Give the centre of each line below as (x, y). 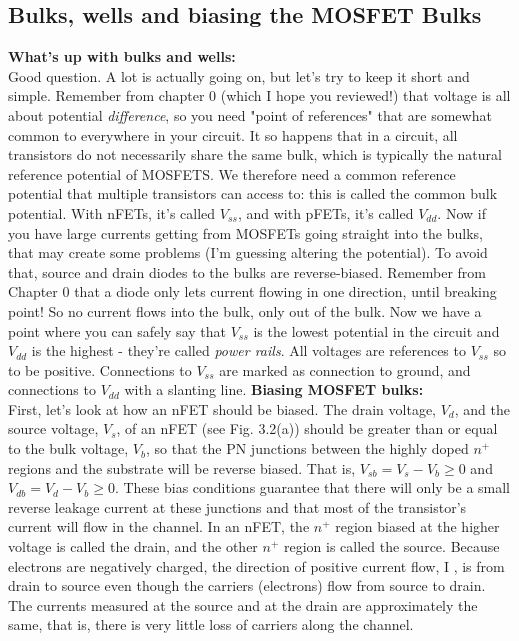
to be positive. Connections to (100, 369)
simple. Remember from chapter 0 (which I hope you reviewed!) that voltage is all (259, 95)
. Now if (461, 212)
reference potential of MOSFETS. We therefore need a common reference (232, 173)
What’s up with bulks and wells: (122, 56)
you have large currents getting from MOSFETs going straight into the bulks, (245, 232)
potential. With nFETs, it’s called (112, 212)
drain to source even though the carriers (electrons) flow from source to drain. (247, 585)
